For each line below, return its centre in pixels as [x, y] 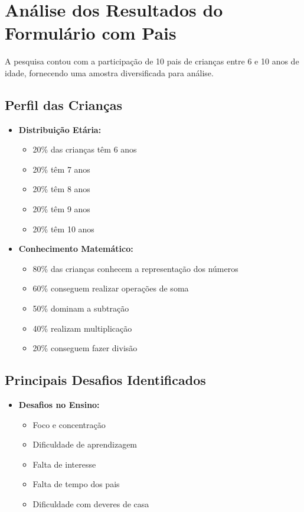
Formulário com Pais [91, 33]
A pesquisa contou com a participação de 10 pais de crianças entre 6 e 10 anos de [152, 61]
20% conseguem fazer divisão [85, 348]
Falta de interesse [64, 464]
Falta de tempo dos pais [76, 484]
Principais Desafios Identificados [105, 380]
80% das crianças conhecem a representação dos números [135, 268]
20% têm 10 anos [63, 229]
